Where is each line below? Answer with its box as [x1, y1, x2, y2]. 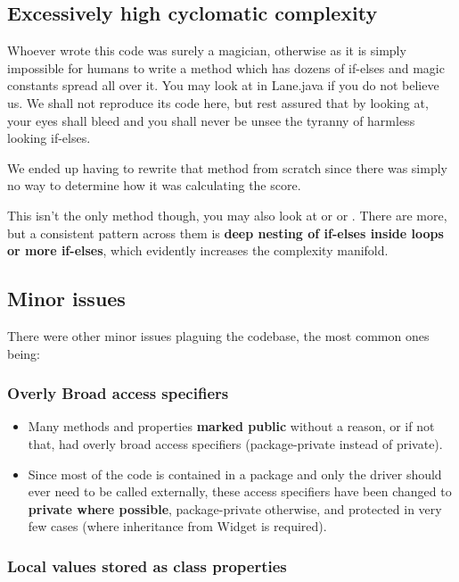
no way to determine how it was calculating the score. [7, 176, 301, 195]
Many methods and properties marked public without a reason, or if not [28, 417, 435, 436]
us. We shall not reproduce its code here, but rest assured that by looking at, [7, 93, 429, 112]
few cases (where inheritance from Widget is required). [28, 517, 327, 536]
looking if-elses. [7, 129, 91, 147]
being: [7, 344, 40, 362]
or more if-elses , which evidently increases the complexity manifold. [7, 241, 389, 260]
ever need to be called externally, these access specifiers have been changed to [28, 482, 452, 501]
